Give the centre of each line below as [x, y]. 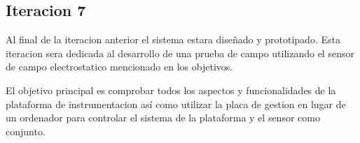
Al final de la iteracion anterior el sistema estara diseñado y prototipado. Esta [173, 39]
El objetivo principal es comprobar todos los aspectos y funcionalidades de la [171, 90]
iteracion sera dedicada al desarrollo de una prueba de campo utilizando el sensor [180, 53]
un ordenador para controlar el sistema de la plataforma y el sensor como [163, 118]
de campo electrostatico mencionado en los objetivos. [119, 67]
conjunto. [26, 131]
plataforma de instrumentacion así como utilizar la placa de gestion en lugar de [176, 104]
